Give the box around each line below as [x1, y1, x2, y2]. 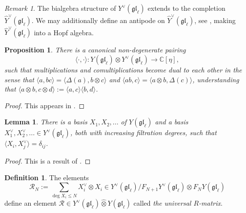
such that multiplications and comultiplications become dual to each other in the [4, 65, 242, 75]
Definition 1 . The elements [4, 172, 89, 182]
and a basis [155, 117, 188, 127]
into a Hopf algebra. [34, 27, 94, 37]
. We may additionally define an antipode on [31, 15, 165, 25]
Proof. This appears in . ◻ [4, 100, 85, 110]
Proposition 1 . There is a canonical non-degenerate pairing [4, 45, 186, 55]
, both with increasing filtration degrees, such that [70, 127, 217, 138]
